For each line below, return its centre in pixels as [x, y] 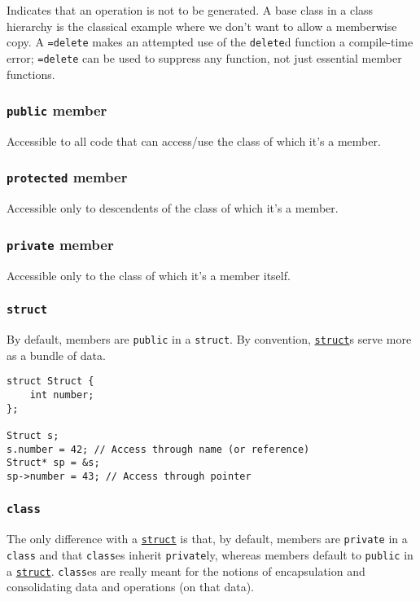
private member [60, 244]
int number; [62, 395]
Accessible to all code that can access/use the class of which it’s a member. [194, 140]
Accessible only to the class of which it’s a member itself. [149, 275]
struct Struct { [50, 382]
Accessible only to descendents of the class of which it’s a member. [173, 208]
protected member [67, 177]
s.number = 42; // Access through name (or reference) [158, 449]
